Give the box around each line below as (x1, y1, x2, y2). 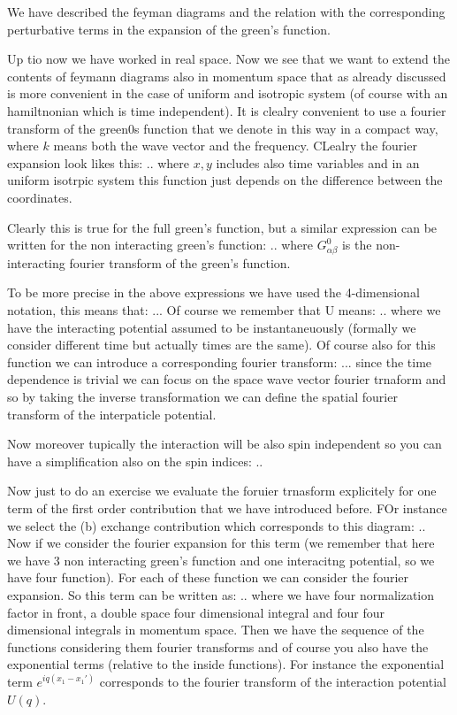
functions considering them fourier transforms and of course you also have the (7, 637, 429, 656)
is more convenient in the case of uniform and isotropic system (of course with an (7, 84, 448, 103)
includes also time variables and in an (216, 153, 420, 172)
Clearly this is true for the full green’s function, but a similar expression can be (7, 218, 438, 236)
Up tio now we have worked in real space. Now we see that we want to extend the (7, 50, 451, 68)
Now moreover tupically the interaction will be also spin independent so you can (7, 434, 442, 453)
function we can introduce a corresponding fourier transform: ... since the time (7, 352, 432, 371)
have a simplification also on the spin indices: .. (7, 451, 263, 470)
